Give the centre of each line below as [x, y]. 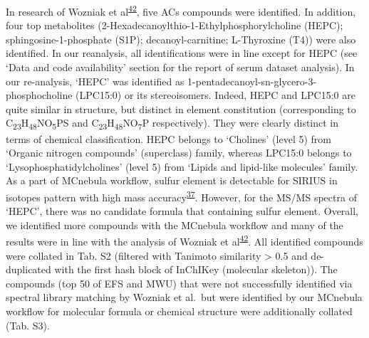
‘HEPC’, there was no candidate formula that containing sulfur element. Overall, [182, 211]
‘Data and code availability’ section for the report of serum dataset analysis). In [180, 67]
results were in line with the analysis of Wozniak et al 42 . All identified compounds [184, 240]
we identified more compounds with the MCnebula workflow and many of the [175, 225]
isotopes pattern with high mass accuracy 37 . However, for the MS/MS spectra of [181, 196]
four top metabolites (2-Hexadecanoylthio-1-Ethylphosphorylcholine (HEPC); [175, 25]
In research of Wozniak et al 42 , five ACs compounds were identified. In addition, [181, 10]
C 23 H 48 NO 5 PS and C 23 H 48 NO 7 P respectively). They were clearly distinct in [172, 124]
